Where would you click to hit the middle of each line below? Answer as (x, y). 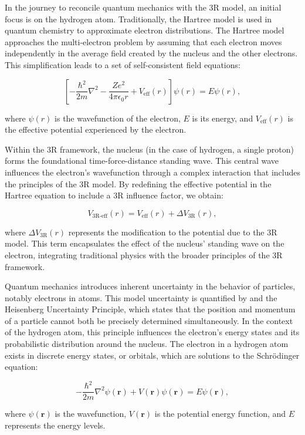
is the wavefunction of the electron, (118, 118)
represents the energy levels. (55, 425)
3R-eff (100, 216)
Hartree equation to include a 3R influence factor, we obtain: (114, 195)
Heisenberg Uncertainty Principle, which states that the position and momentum (150, 309)
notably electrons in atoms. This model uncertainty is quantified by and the (141, 297)
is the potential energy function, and (220, 414)
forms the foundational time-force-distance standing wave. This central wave (142, 161)
